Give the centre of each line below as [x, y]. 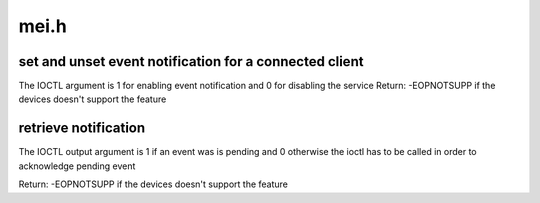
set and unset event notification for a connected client [191, 61]
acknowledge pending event [77, 166]
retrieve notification [82, 128]
